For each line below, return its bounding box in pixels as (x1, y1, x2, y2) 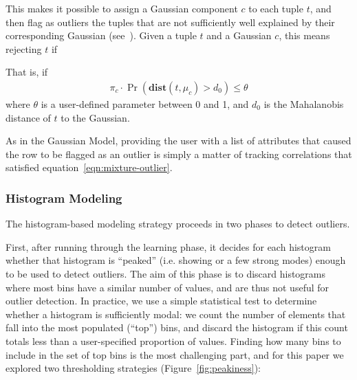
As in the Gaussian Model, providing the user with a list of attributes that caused (6, 133, 351, 148)
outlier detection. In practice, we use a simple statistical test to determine (6, 293, 317, 308)
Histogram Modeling (6, 189, 122, 206)
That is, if (6, 65, 48, 79)
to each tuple (248, 1, 303, 15)
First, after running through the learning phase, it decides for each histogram (6, 239, 331, 254)
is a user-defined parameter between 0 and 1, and (41, 97, 249, 111)
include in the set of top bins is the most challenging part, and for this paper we (6, 347, 344, 361)
